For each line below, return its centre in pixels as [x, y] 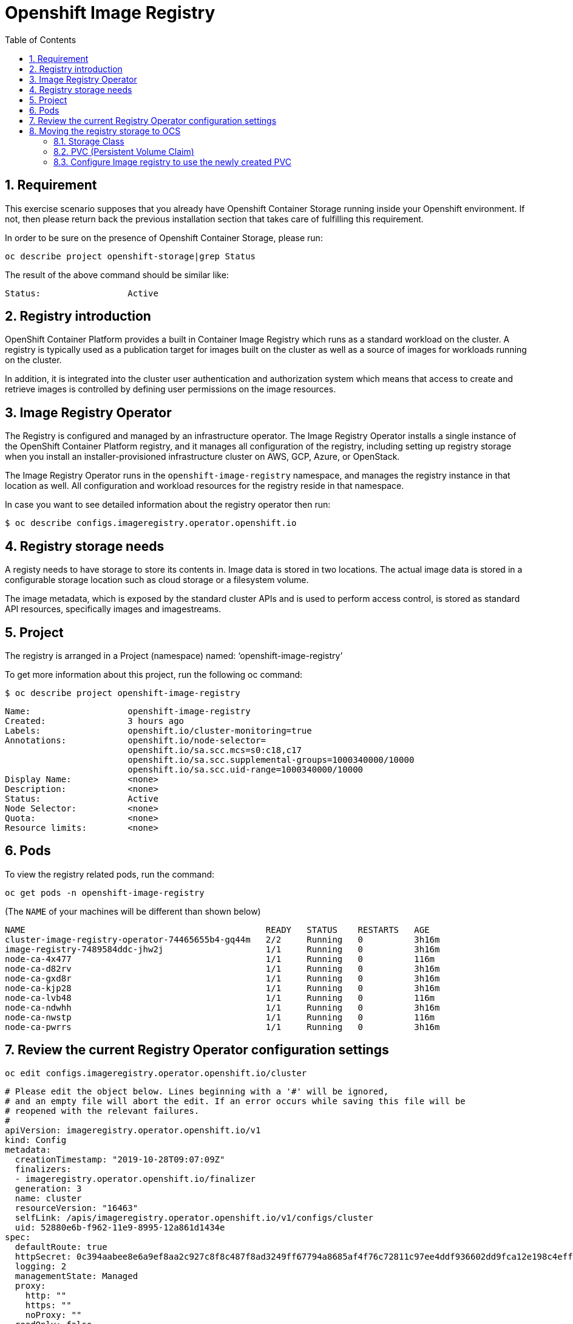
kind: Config [36, 1140]
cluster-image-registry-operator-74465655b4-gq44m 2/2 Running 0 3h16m [222, 939]
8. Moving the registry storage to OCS [105, 131]
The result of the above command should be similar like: [117, 275]
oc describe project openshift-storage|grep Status [131, 256]
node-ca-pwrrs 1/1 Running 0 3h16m [222, 1027]
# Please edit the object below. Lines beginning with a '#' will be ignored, [197, 1091]
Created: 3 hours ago [95, 721]
